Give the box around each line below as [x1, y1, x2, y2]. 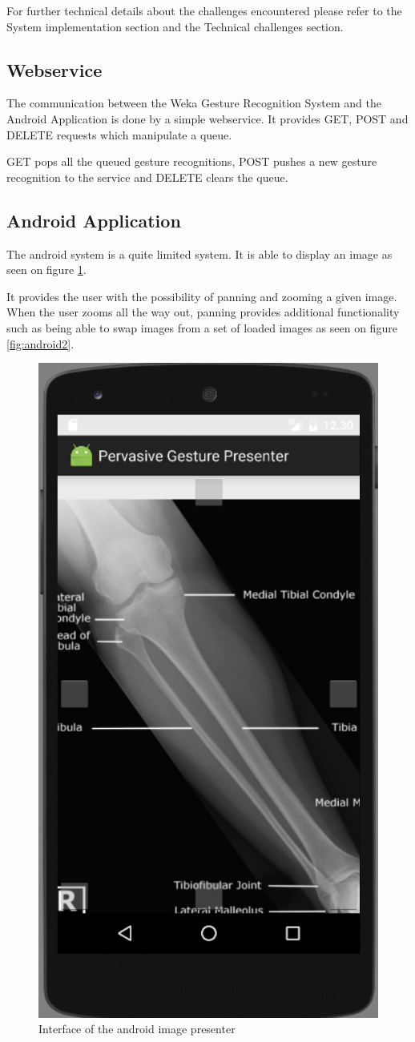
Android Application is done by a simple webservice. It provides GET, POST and [6, 110, 409, 127]
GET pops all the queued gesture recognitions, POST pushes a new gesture [6, 153, 377, 170]
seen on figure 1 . [6, 261, 87, 278]
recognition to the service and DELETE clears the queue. [6, 168, 288, 185]
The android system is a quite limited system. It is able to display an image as [6, 245, 393, 262]
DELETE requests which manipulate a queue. [6, 126, 232, 143]
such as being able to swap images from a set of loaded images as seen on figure [6, 319, 397, 336]
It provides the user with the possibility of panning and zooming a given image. [6, 288, 397, 304]
